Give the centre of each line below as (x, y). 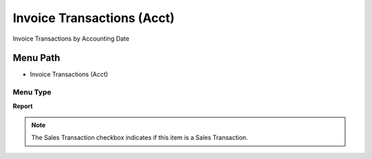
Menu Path (37, 58)
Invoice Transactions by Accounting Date (71, 39)
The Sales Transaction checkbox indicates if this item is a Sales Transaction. (139, 138)
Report (23, 106)
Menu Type (32, 92)
